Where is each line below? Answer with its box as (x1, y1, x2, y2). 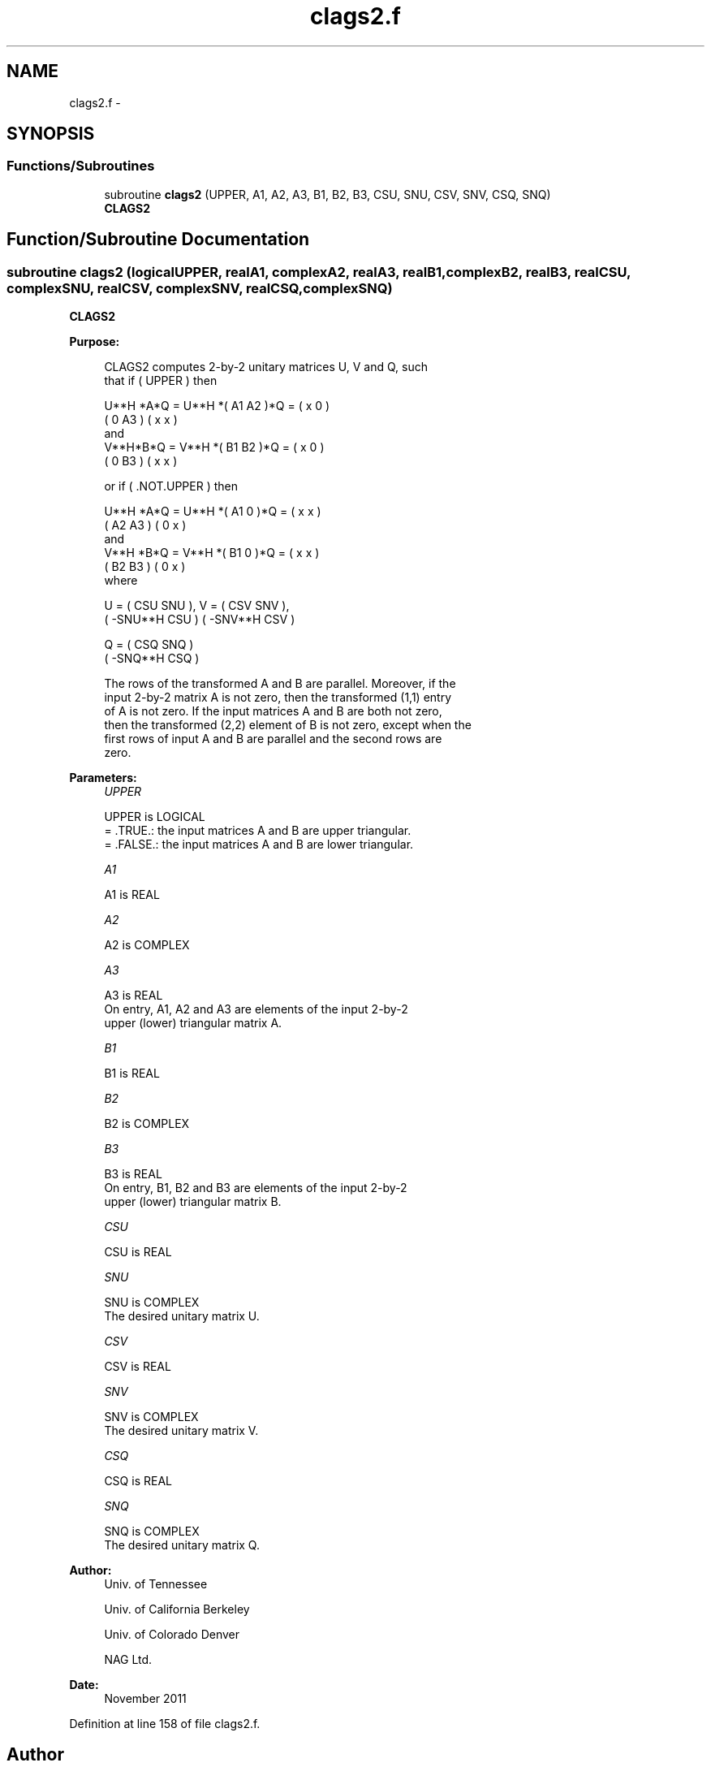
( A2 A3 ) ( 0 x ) (104, 518, 187, 533)
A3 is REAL (104, 988, 163, 1003)
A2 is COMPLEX (104, 938, 190, 953)
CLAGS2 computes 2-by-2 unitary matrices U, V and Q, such (104, 360, 428, 374)
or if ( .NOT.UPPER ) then (104, 479, 239, 494)
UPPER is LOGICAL (104, 810, 205, 824)
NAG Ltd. (104, 1653, 153, 1667)
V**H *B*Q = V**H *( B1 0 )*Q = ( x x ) (104, 546, 320, 560)
